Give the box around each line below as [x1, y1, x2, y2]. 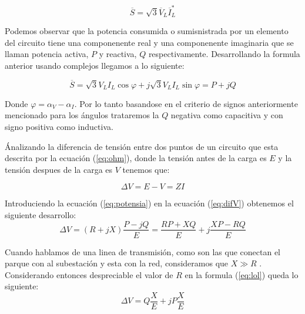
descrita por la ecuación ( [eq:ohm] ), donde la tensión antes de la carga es [5, 152, 267, 164]
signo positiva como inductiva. [5, 120, 113, 132]
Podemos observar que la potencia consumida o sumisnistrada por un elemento [5, 25, 289, 37]
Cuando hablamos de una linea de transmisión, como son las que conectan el [5, 245, 281, 258]
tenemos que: [122, 163, 170, 175]
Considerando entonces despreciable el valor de [5, 268, 173, 280]
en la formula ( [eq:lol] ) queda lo [185, 268, 299, 280]
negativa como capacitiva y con [170, 109, 283, 121]
